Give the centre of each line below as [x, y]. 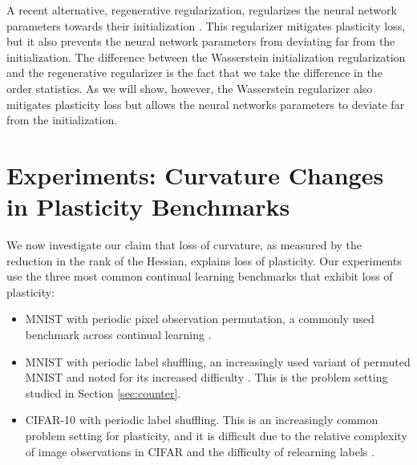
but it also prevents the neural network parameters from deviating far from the [201, 41]
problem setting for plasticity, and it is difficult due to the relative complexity [216, 435]
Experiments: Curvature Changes [195, 174]
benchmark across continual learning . [118, 335]
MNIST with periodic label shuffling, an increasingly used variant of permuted [218, 361]
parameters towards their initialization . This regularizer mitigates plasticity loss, [206, 25]
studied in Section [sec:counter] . [103, 392]
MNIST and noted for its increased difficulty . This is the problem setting [206, 377]
